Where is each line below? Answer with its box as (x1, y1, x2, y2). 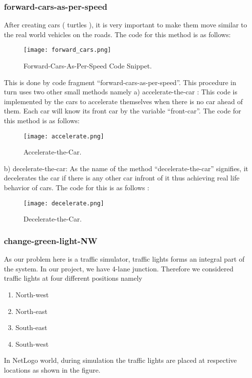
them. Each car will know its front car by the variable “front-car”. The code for (4, 106, 241, 116)
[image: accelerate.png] (23, 133, 104, 140)
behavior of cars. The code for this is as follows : (4, 182, 149, 193)
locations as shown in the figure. (4, 364, 101, 375)
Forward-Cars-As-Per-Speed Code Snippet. (23, 61, 152, 71)
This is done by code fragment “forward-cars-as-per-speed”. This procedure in (4, 77, 236, 87)
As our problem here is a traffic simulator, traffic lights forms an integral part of (4, 254, 245, 264)
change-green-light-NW (4, 234, 97, 246)
